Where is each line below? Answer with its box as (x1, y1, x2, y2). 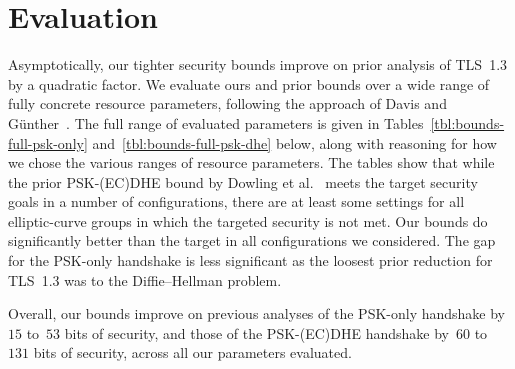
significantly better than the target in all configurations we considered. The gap (8, 230, 496, 251)
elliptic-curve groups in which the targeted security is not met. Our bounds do (8, 210, 488, 231)
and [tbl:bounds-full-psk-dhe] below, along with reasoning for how (92, 132, 497, 153)
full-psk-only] (8, 132, 88, 153)
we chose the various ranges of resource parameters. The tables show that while (8, 152, 495, 173)
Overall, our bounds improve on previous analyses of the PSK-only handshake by (8, 303, 506, 324)
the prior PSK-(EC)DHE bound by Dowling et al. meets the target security (8, 171, 478, 192)
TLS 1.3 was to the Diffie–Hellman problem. (8, 269, 282, 290)
